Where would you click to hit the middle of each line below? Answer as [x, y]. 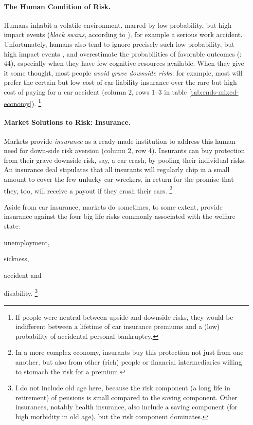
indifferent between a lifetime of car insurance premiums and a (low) [117, 326]
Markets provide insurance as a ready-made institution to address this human [120, 141]
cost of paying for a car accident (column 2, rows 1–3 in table [95, 91]
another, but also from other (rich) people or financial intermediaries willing [129, 362]
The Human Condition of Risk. [57, 6]
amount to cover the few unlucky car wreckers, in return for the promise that [119, 179]
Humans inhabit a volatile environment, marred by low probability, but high [118, 25]
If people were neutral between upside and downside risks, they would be [124, 317]
